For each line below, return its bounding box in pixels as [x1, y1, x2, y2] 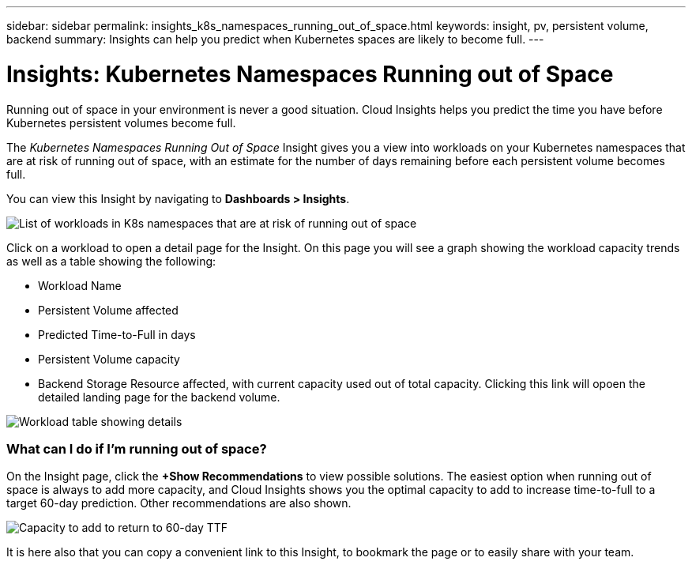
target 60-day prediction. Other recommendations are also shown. [6, 496, 352, 510]
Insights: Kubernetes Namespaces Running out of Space [6, 60, 614, 88]
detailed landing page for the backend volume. [38, 390, 280, 404]
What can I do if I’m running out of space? [6, 440, 267, 457]
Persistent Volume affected [38, 303, 179, 317]
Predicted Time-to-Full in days [38, 327, 196, 341]
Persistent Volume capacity [38, 352, 180, 366]
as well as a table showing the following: [6, 254, 216, 268]
